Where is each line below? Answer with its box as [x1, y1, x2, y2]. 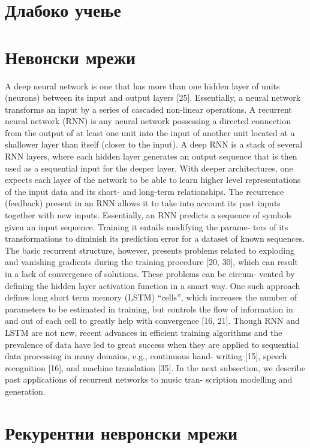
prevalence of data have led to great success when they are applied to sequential [5, 338, 299, 350]
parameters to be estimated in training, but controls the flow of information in [5, 302, 293, 315]
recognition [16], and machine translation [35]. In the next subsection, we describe [5, 361, 305, 374]
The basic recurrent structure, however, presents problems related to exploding [5, 243, 294, 256]
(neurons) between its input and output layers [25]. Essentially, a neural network [5, 91, 301, 104]
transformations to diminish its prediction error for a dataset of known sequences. [5, 232, 305, 245]
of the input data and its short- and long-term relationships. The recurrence [5, 185, 284, 197]
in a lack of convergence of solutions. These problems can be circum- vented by [5, 267, 295, 279]
